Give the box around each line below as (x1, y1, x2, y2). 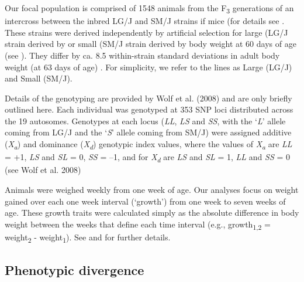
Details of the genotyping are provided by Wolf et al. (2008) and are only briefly (5, 91, 292, 104)
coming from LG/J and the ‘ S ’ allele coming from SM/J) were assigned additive (5, 126, 292, 138)
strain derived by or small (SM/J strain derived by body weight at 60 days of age (5, 38, 296, 50)
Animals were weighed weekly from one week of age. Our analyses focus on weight (5, 183, 299, 195)
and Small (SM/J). (5, 72, 72, 84)
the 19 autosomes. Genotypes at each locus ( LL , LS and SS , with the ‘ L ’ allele (5, 114, 286, 127)
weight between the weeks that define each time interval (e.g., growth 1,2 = (5, 218, 271, 232)
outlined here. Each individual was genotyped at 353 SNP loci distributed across (5, 103, 293, 115)
